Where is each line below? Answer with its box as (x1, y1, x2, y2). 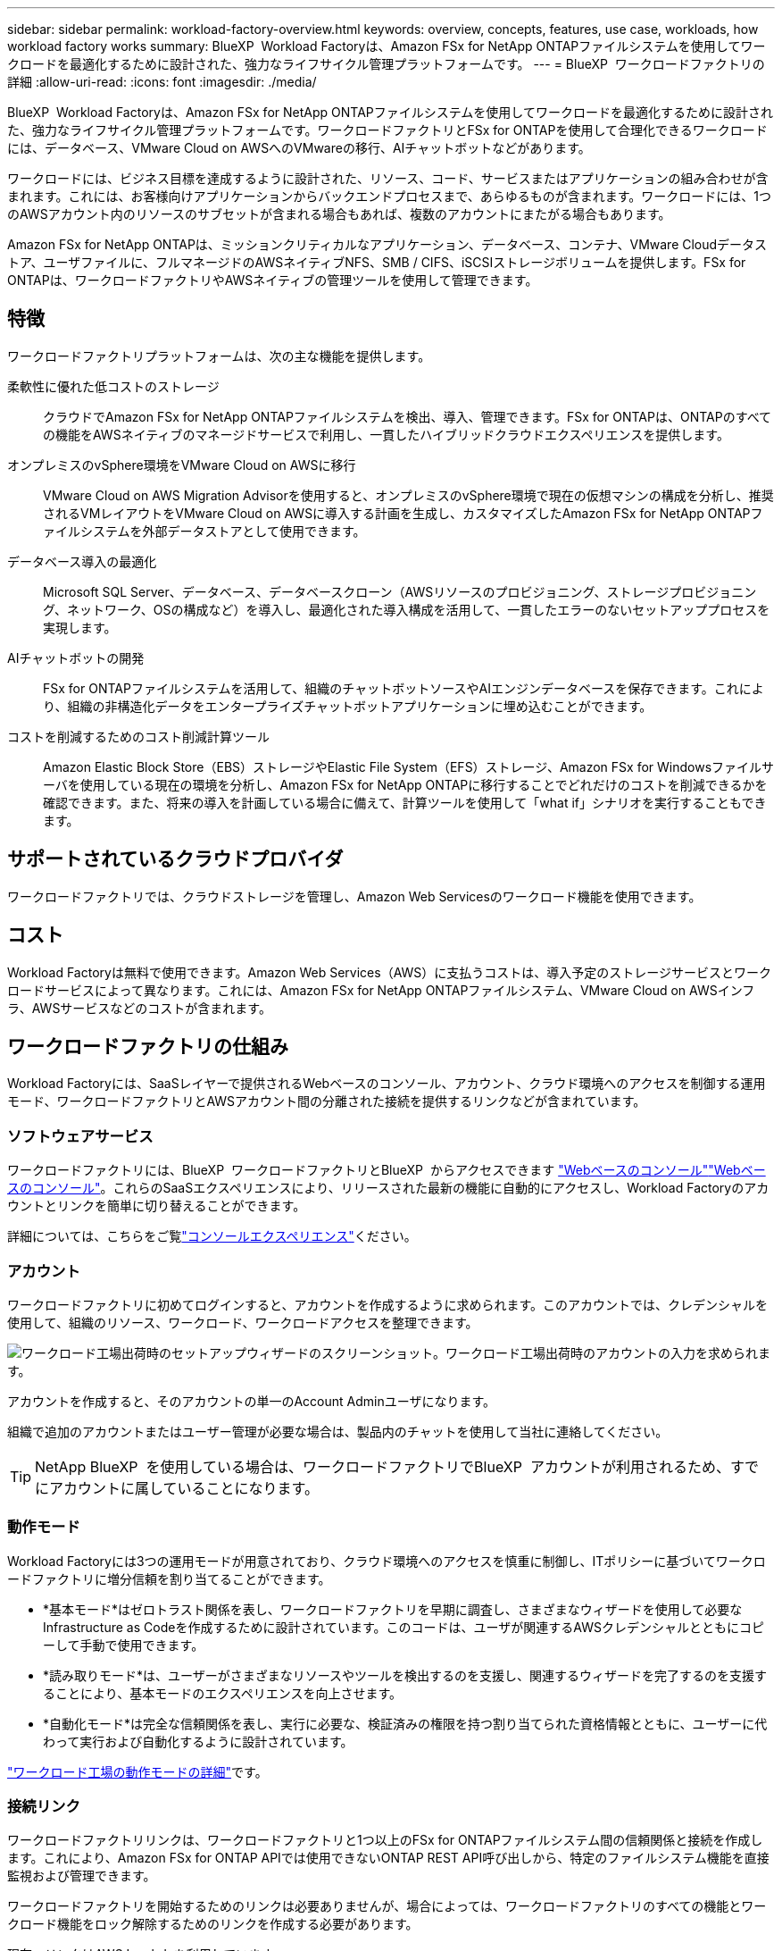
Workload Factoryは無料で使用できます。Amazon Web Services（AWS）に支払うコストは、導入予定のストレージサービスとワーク (7, 964, 771, 980)
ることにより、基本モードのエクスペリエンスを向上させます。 (43, 1685, 403, 1701)
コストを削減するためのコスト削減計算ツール (7, 728, 270, 744)
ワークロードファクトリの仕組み (7, 1034, 288, 1058)
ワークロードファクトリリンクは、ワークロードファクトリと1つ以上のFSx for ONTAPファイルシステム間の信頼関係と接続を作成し (7, 1832, 763, 1848)
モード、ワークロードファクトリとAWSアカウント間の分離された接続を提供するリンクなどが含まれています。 (7, 1093, 646, 1109)
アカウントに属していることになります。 (49, 1478, 319, 1497)
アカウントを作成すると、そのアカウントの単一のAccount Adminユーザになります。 (7, 1393, 496, 1409)
